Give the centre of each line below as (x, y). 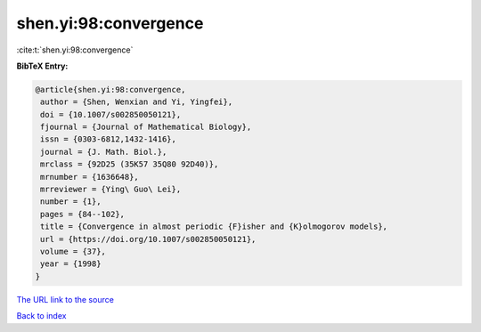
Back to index (41, 316)
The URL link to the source (65, 299)
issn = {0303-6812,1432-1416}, (109, 139)
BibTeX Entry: (42, 66)
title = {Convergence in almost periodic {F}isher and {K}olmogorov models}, (214, 227)
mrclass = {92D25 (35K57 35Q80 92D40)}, (130, 164)
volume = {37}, (73, 251)
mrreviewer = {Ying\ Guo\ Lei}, (111, 190)
